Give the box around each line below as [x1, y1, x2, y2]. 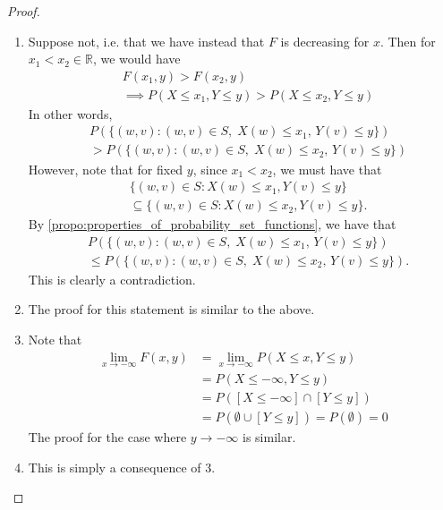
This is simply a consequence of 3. [28, 457, 216, 476]
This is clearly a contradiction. [28, 269, 196, 288]
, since [192, 159, 227, 178]
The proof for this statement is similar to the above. [28, 300, 315, 319]
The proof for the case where [28, 427, 187, 446]
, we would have [92, 49, 181, 68]
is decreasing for [280, 31, 370, 50]
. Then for [379, 31, 436, 50]
